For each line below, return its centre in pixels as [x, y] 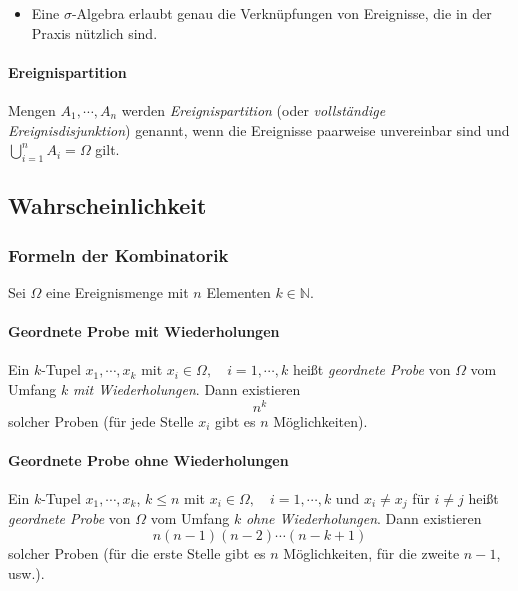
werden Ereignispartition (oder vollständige [253, 109]
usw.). [26, 572]
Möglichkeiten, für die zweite [371, 553]
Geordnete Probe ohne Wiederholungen [148, 459]
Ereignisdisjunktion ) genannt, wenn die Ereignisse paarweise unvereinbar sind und [259, 129]
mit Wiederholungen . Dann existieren [186, 388]
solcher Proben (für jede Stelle [101, 420]
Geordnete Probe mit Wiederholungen [144, 331]
